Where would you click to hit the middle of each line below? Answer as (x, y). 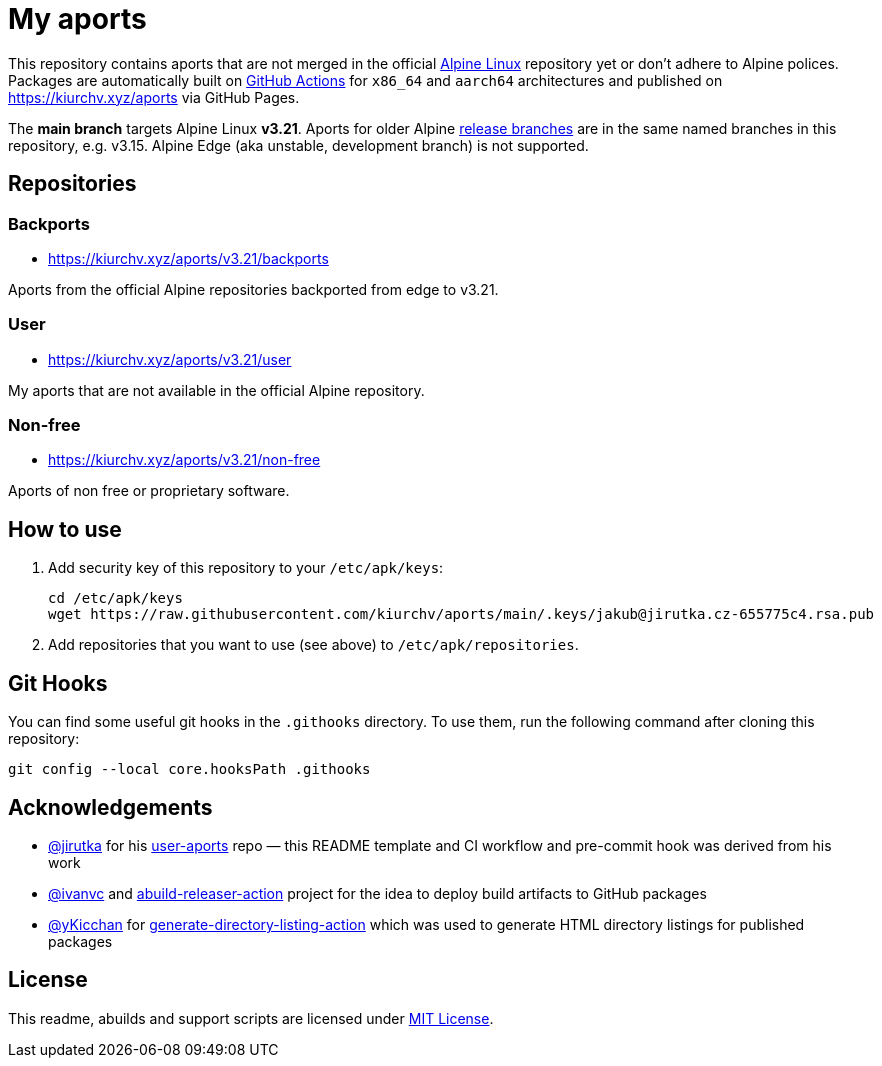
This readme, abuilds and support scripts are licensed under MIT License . (251, 1018)
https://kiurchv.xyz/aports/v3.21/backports (188, 258)
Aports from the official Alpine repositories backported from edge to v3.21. (253, 289)
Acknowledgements (110, 807)
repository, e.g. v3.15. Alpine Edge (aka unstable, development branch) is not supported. (298, 145)
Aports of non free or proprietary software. (149, 491)
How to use (65, 529)
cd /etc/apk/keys (115, 598)
